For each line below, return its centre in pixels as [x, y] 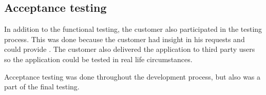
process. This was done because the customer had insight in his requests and [125, 39]
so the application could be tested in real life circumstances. [98, 59]
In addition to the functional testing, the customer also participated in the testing [133, 29]
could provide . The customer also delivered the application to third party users [130, 49]
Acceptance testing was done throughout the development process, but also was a [132, 76]
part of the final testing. [42, 87]
